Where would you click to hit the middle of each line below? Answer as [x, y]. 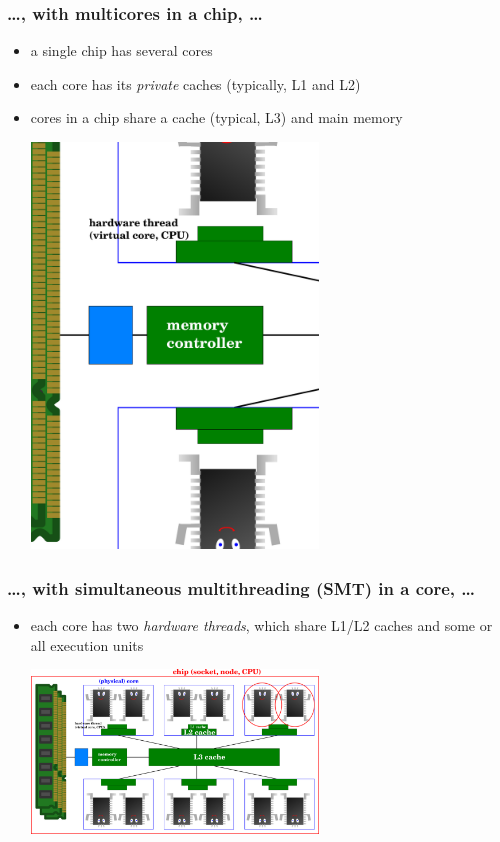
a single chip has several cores [121, 50]
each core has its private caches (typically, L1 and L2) [195, 83]
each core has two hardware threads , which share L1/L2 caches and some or [261, 625]
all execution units [87, 644]
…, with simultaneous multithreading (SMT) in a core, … [241, 588]
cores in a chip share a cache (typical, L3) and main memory [216, 117]
